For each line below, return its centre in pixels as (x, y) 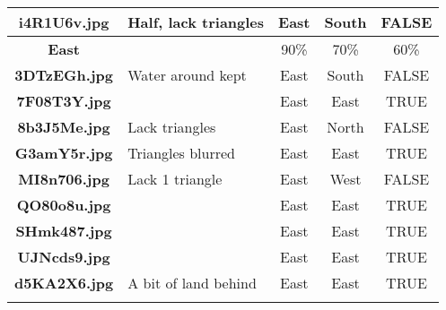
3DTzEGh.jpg (64, 75)
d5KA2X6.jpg (64, 283)
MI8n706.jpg (64, 179)
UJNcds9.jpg (64, 257)
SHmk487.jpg (64, 231)
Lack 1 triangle (175, 179)
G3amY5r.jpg (64, 153)
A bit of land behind (192, 283)
